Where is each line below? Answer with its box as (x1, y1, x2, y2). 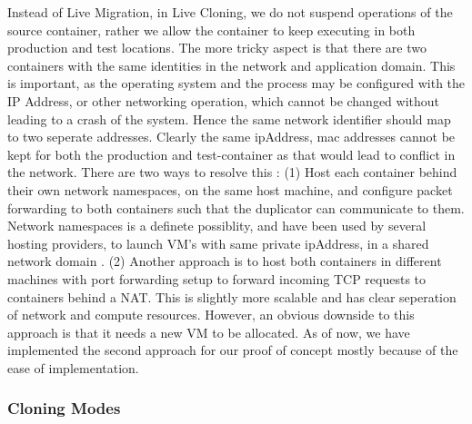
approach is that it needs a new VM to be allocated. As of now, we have (7, 322, 410, 341)
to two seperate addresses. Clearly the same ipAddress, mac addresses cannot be (7, 127, 456, 146)
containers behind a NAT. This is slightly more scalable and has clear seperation (7, 287, 457, 306)
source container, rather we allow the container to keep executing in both (7, 20, 416, 39)
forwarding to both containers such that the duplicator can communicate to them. (7, 198, 465, 217)
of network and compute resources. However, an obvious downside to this (7, 305, 415, 324)
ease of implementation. (7, 358, 139, 377)
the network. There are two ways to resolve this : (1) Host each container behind (7, 163, 457, 182)
